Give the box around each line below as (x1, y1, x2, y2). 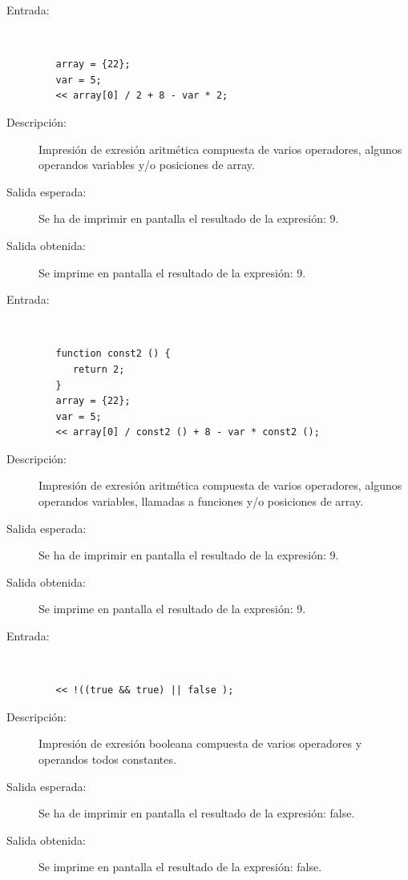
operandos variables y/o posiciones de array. (38, 156, 255, 173)
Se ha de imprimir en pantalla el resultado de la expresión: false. (38, 805, 355, 821)
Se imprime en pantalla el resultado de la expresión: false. (38, 858, 322, 875)
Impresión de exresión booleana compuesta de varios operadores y (38, 735, 362, 752)
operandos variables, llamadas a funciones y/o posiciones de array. (38, 493, 364, 510)
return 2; (72, 363, 125, 375)
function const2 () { (55, 348, 171, 360)
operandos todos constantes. (38, 751, 176, 767)
